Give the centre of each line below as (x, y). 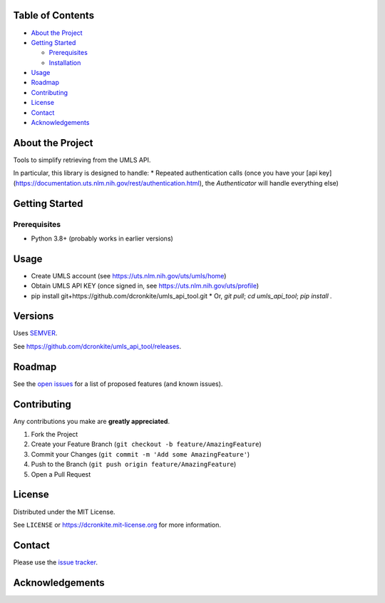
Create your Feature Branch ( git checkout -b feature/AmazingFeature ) (146, 444)
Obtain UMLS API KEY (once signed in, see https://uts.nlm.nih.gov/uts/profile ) (145, 286)
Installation (65, 62)
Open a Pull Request (61, 474)
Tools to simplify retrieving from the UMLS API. (82, 160)
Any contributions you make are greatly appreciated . (92, 421)
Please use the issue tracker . (55, 562)
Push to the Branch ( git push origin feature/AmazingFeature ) (134, 465)
